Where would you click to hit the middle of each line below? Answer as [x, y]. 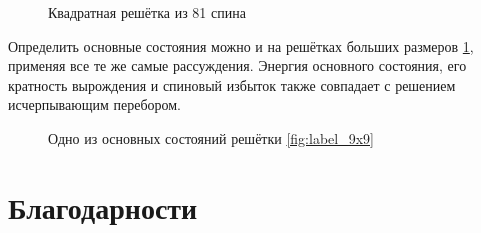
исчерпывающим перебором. [94, 104]
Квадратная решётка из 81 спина [147, 12]
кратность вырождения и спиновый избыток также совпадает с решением [232, 84]
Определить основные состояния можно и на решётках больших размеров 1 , [241, 45]
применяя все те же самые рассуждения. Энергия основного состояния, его [237, 65]
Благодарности [103, 206]
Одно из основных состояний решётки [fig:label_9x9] [211, 137]
